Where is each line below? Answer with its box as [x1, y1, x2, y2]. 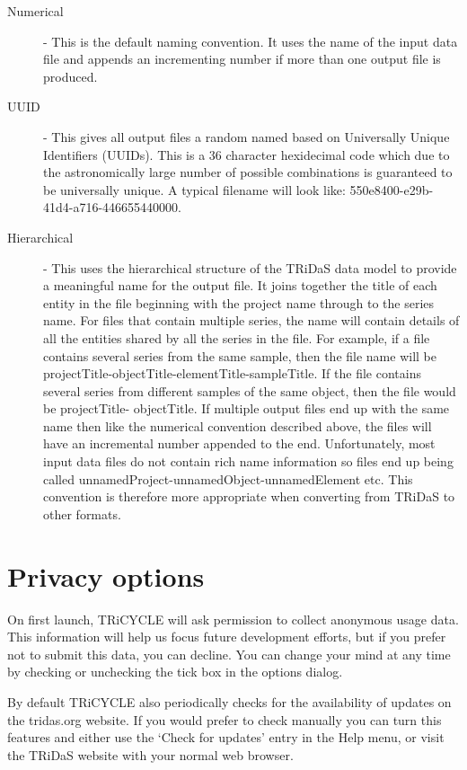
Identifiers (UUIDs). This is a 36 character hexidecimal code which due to [43, 145, 450, 164]
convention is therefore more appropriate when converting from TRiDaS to [43, 487, 455, 506]
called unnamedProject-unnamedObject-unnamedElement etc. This [43, 469, 413, 488]
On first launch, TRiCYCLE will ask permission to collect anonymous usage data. [7, 609, 459, 628]
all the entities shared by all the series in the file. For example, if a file [43, 328, 430, 347]
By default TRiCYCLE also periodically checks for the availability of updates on [7, 692, 452, 711]
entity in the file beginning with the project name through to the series [43, 293, 435, 312]
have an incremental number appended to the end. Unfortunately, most [43, 434, 436, 453]
